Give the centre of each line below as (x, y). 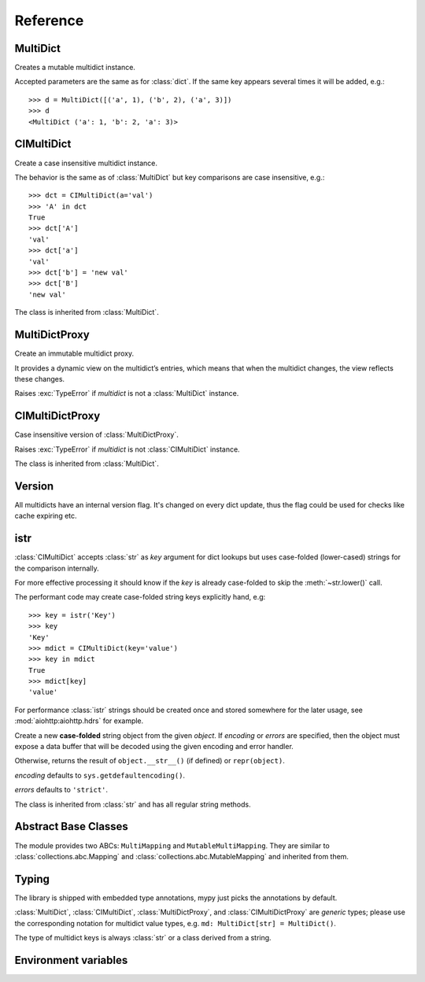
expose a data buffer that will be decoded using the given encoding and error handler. (154, 747)
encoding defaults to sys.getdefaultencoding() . (100, 775)
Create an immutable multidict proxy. (74, 353)
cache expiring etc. (46, 516)
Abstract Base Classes (72, 827)
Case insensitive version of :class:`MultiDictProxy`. (96, 435)
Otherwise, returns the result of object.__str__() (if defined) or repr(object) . (150, 761)
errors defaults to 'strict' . (61, 790)
